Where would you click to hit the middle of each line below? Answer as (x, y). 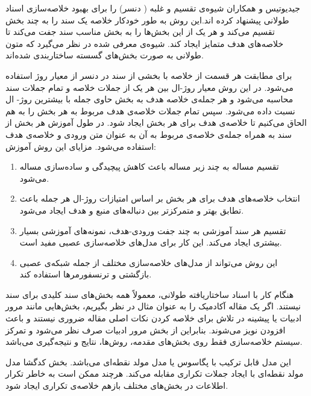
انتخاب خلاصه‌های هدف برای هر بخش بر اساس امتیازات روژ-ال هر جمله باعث (160, 198)
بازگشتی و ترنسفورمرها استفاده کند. (86, 274)
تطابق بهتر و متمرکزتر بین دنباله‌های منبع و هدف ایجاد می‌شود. (132, 210)
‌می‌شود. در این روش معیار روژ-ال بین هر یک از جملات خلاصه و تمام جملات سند (149, 87)
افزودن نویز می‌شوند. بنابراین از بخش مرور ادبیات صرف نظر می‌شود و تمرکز (146, 329)
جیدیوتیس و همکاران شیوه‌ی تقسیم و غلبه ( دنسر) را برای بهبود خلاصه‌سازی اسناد (153, 8)
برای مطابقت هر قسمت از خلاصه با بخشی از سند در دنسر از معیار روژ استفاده (149, 75)
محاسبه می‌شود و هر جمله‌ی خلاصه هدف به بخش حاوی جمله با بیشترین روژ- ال (149, 99)
